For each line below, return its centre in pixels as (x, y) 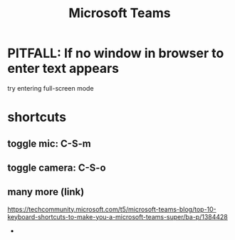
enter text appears (63, 69)
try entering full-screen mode (51, 88)
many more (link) (46, 192)
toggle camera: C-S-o (57, 167)
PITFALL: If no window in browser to (116, 53)
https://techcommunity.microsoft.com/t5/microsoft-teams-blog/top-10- (112, 209)
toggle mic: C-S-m (49, 143)
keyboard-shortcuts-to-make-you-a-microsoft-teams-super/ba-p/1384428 (117, 216)
